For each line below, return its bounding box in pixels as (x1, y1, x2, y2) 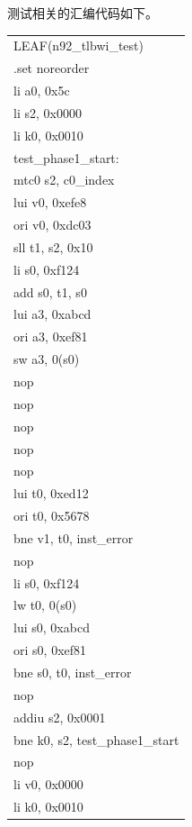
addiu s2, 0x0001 (13, 707, 106, 726)
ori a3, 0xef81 (13, 327, 88, 346)
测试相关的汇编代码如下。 (7, 4, 158, 22)
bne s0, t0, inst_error (13, 662, 132, 681)
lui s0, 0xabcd (13, 618, 90, 637)
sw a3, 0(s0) (13, 350, 80, 368)
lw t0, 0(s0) (13, 595, 77, 614)
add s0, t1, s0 (13, 282, 87, 301)
